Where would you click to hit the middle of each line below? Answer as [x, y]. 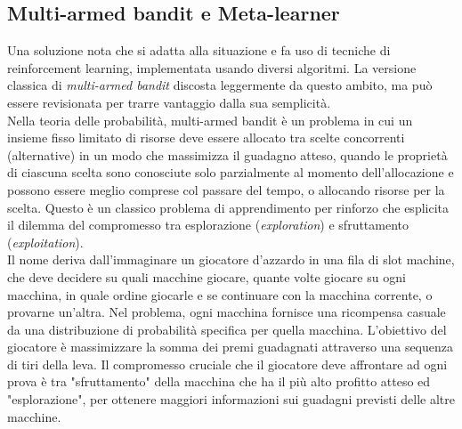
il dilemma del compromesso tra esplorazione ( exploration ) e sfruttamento [208, 225]
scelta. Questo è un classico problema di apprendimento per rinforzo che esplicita [228, 207]
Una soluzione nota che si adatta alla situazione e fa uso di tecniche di [199, 50]
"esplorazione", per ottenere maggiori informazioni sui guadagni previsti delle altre [231, 399]
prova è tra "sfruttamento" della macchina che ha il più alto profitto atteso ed [219, 381]
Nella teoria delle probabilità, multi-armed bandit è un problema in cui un [210, 120]
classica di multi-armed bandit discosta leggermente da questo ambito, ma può [220, 85]
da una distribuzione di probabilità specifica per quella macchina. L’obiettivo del [227, 329]
